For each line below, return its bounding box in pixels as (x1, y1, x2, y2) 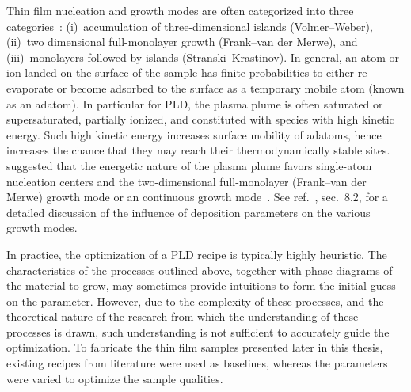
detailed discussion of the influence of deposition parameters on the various (6, 204, 371, 220)
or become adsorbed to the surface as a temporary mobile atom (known (56, 79, 405, 96)
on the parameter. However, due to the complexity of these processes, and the (6, 292, 384, 309)
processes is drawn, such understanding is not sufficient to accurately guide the (6, 323, 390, 340)
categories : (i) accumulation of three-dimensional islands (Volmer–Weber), (6, 17, 373, 34)
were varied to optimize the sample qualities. (6, 370, 223, 386)
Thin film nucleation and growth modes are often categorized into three (6, 2, 354, 18)
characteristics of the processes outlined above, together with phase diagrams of (6, 261, 393, 278)
